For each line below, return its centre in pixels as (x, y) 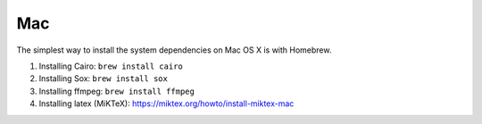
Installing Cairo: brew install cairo (111, 66)
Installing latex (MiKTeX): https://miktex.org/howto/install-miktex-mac (166, 103)
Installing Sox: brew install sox (104, 79)
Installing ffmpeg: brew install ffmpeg (117, 91)
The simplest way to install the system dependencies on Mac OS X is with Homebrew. (174, 50)
